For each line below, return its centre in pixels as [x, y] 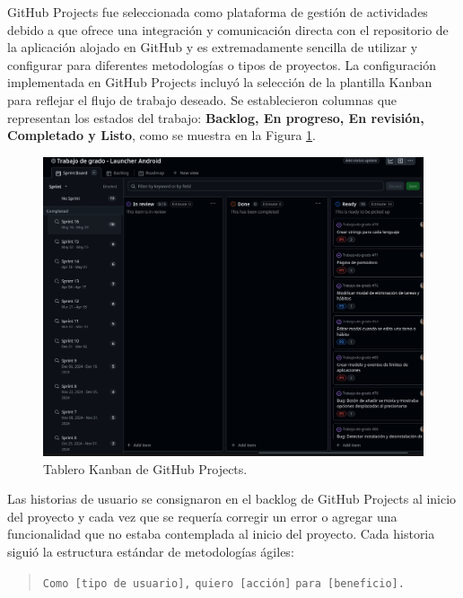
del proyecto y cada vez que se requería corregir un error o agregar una [202, 516]
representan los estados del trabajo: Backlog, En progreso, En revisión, [216, 117]
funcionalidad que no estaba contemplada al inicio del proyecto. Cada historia [221, 534]
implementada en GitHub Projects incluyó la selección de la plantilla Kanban [220, 82]
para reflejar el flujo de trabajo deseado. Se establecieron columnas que [202, 99]
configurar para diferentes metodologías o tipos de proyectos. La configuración [222, 64]
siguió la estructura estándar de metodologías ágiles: [151, 552]
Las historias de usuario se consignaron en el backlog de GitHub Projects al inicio [232, 499]
